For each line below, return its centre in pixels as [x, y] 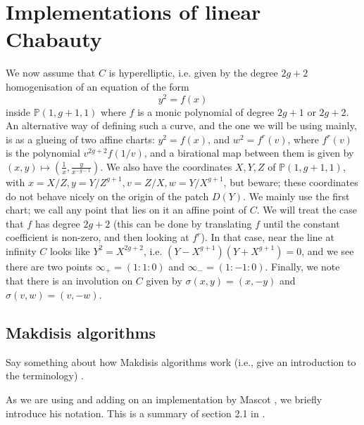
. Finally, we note [302, 266]
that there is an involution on [69, 281]
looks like [70, 250]
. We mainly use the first [296, 196]
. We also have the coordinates [166, 166]
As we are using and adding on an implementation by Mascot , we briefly [164, 399]
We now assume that [51, 73]
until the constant [301, 223]
